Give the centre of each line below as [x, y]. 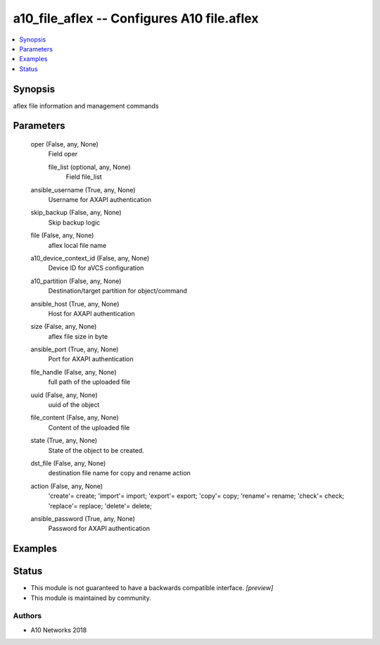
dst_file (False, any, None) [68, 463]
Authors [27, 616]
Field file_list [84, 177]
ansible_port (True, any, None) [75, 349]
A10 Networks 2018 [59, 630]
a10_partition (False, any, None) [76, 281]
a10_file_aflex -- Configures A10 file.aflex [136, 18]
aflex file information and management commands [86, 106]
